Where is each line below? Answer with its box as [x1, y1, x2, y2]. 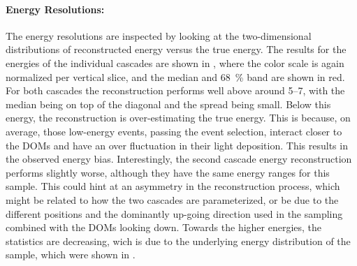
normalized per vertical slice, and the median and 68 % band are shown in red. [6, 69, 345, 84]
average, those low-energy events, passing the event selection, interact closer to [6, 124, 342, 138]
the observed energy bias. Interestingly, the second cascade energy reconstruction [6, 152, 352, 166]
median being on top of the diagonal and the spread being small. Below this [6, 96, 331, 111]
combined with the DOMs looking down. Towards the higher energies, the [6, 220, 322, 235]
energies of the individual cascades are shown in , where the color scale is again [6, 55, 344, 70]
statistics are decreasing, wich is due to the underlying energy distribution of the [6, 233, 351, 248]
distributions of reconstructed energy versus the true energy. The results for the [6, 42, 347, 57]
